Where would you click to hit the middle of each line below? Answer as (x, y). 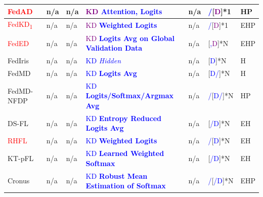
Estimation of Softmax (126, 186)
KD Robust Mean (117, 175)
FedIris (18, 61)
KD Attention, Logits (124, 11)
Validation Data (114, 48)
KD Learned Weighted (125, 153)
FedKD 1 (20, 25)
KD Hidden (103, 61)
